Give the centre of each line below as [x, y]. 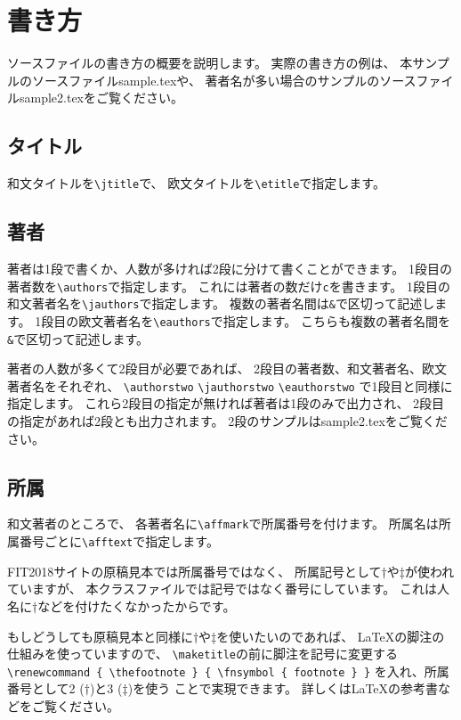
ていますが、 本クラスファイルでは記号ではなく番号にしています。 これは [222, 589]
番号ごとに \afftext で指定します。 [119, 541]
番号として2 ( [46, 688]
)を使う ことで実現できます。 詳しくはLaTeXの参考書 [283, 688]
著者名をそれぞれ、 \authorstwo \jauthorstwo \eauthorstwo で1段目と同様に [230, 385]
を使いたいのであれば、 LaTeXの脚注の [331, 636]
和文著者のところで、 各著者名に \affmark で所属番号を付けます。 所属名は [223, 524]
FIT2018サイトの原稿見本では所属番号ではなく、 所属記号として [194, 571]
